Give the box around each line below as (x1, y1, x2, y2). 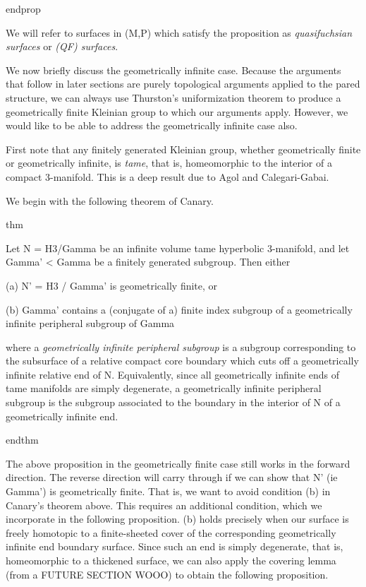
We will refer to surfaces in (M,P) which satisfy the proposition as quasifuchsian (6, 25, 353, 40)
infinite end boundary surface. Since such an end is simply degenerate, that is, (6, 539, 343, 554)
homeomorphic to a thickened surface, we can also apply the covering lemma (6, 553, 336, 567)
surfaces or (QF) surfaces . (6, 39, 118, 54)
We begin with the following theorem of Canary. (6, 193, 214, 208)
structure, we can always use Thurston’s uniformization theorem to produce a (6, 90, 341, 105)
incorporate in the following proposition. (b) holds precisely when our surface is (6, 511, 349, 526)
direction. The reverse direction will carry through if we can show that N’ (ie (6, 470, 338, 485)
